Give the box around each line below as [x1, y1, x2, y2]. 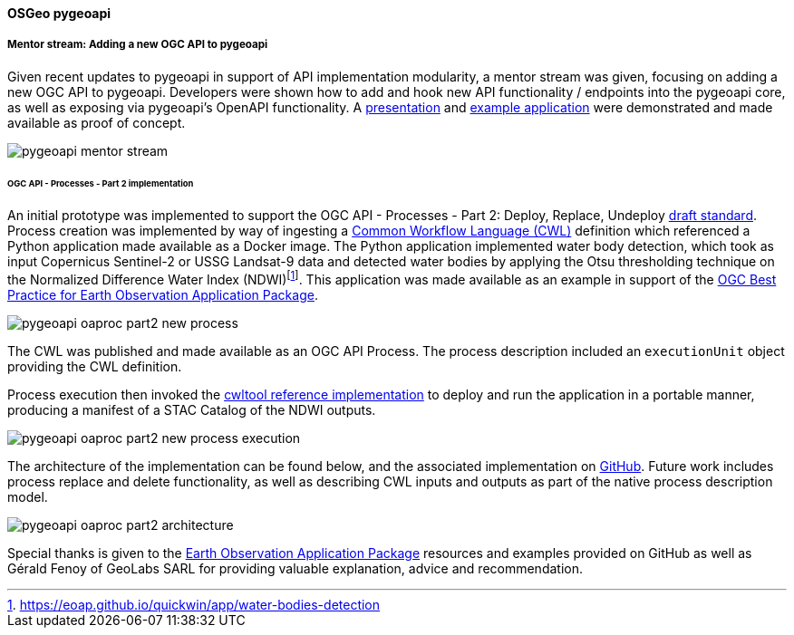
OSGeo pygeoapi [7, 5, 111, 21]
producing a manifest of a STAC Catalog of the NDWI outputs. [7, 402, 376, 419]
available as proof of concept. [7, 114, 186, 130]
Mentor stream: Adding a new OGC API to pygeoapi [7, 38, 268, 52]
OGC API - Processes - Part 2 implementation [7, 178, 194, 188]
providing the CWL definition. [7, 359, 182, 375]
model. [7, 489, 48, 505]
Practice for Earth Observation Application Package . [7, 287, 318, 303]
